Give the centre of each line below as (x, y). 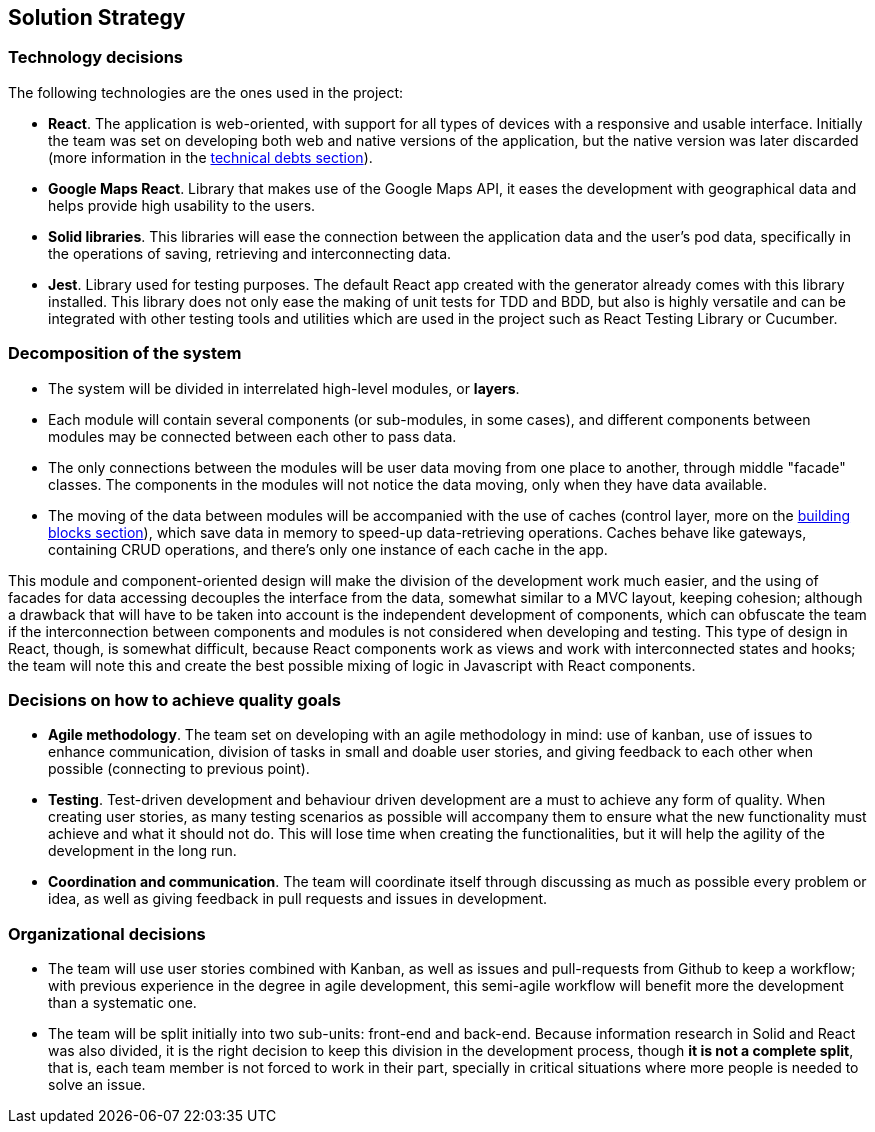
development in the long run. (142, 851)
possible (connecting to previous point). (179, 769)
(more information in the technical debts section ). (210, 157)
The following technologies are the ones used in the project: (206, 92)
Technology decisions (96, 57)
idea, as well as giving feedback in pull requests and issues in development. (298, 899)
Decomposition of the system (125, 353)
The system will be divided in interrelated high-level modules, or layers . (284, 388)
